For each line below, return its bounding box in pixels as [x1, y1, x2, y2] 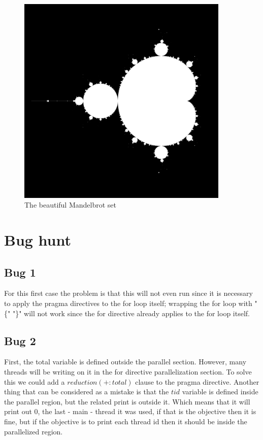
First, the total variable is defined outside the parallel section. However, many [4, 356, 247, 367]
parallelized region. [4, 426, 63, 436]
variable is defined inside [182, 386, 258, 397]
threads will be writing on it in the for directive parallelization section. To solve [4, 366, 252, 377]
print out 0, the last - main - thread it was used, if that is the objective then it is [4, 406, 256, 417]
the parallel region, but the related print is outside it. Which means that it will [4, 396, 250, 407]
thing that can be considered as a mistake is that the [4, 386, 169, 397]
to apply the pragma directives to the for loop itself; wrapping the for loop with [4, 297, 252, 308]
